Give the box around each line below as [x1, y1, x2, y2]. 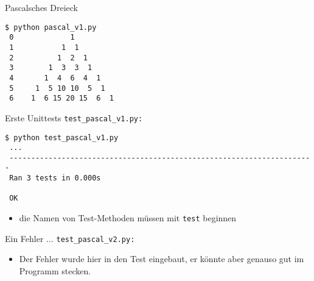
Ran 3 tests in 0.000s [9, 174, 101, 183]
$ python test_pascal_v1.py [5, 133, 119, 142]
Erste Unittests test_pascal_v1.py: [5, 111, 143, 124]
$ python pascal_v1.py [5, 23, 97, 32]
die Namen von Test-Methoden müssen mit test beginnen [19, 212, 237, 224]
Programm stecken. [19, 265, 91, 277]
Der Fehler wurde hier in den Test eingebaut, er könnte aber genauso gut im [19, 252, 304, 265]
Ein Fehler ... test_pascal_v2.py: [5, 232, 135, 244]
